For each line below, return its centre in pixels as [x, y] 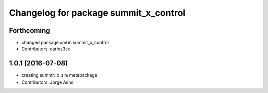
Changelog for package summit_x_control [97, 13]
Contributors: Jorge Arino [48, 82]
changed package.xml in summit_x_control [65, 43]
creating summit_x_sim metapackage [60, 75]
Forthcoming [30, 30]
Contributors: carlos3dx [46, 49]
